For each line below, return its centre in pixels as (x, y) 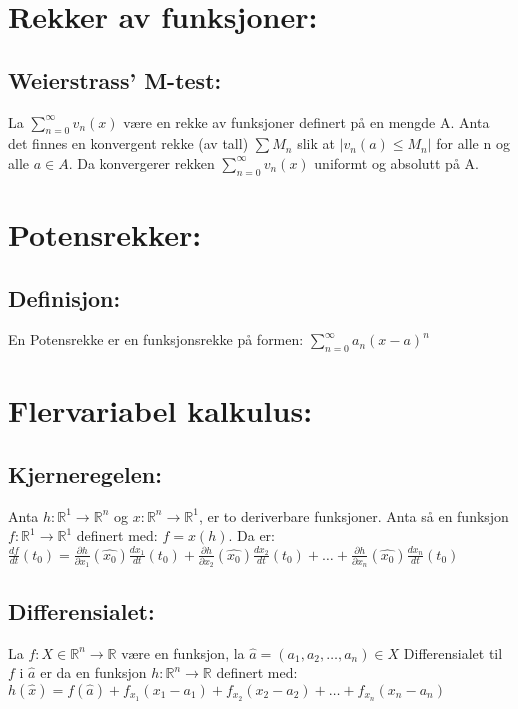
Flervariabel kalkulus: (160, 410)
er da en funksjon (93, 672)
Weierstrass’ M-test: (115, 79)
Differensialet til (453, 652)
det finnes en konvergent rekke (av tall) (128, 143)
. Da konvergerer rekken (141, 162)
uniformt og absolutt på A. (396, 162)
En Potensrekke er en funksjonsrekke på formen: (156, 339)
